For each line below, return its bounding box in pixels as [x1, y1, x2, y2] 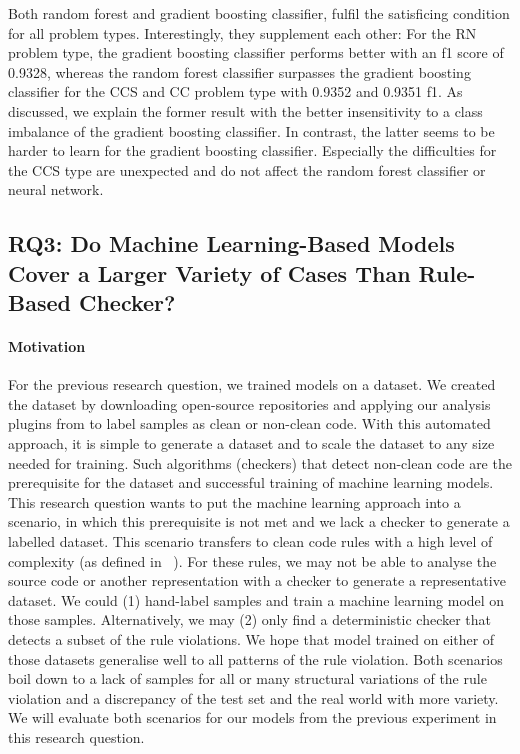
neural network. [8, 179, 104, 200]
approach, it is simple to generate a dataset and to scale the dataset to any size [8, 433, 495, 454]
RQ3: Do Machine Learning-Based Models [8, 228, 455, 259]
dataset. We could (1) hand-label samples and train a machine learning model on [8, 589, 505, 610]
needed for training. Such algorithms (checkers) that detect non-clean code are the [8, 452, 512, 473]
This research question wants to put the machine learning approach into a [8, 491, 461, 512]
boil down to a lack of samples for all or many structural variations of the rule [8, 668, 487, 689]
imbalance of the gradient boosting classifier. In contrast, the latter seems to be [8, 120, 495, 141]
